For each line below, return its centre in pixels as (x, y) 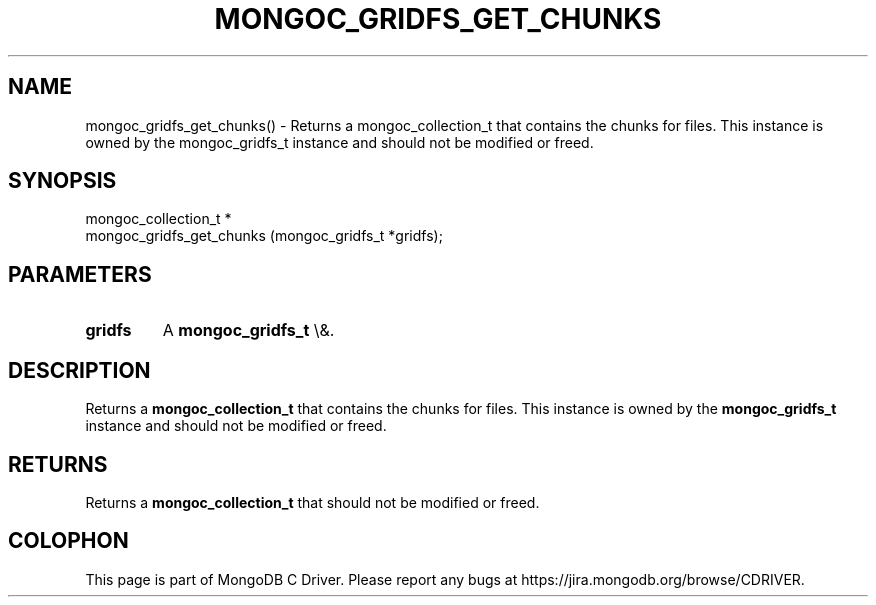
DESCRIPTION (79, 370)
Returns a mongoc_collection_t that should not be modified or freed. (312, 502)
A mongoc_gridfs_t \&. (248, 330)
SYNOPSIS (62, 181)
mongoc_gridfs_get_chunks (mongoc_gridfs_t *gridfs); (264, 236)
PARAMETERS (80, 274)
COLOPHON (68, 541)
